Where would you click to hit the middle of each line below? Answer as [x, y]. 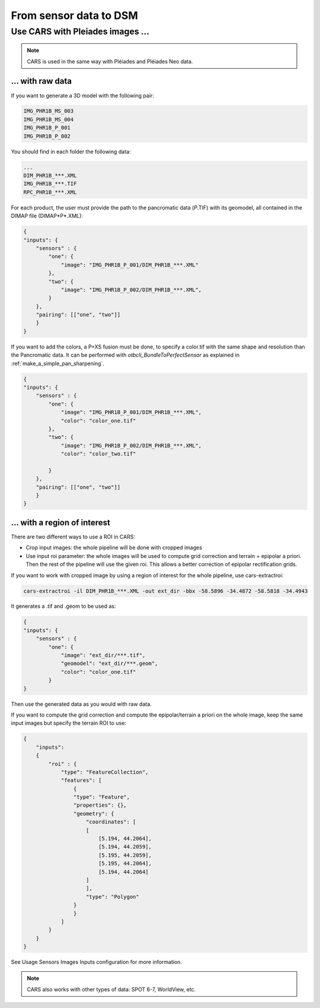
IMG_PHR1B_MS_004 [49, 119]
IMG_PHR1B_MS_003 [49, 111]
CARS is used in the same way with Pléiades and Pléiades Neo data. [110, 61]
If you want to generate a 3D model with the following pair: [82, 96]
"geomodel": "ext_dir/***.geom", [109, 664]
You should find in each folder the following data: [71, 151]
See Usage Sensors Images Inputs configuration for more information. [97, 962]
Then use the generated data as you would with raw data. [81, 704]
